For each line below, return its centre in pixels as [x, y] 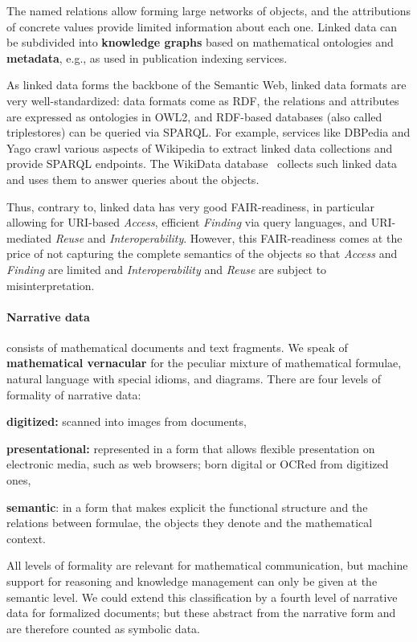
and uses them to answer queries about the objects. [133, 179]
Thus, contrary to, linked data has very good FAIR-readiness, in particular [190, 206]
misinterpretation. [51, 285]
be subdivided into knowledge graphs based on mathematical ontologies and [200, 42]
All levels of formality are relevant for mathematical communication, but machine [207, 565]
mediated [29, 237]
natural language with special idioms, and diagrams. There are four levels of [194, 379]
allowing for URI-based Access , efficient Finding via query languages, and [187, 222]
